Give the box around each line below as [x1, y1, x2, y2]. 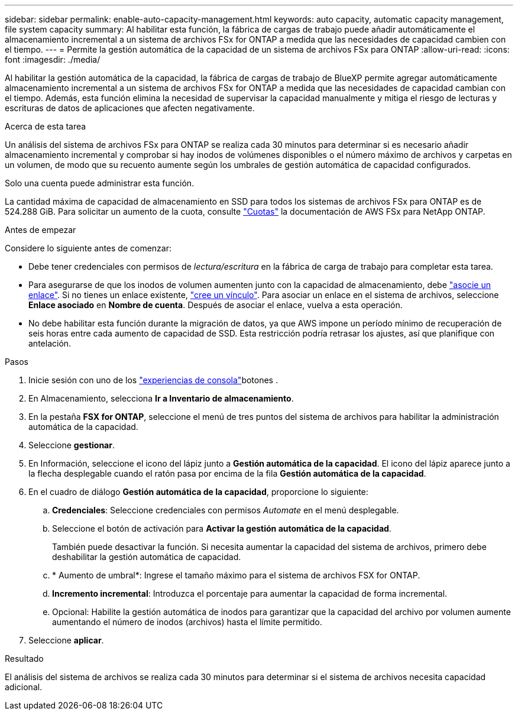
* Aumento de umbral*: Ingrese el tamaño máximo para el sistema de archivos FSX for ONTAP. [52, 570, 420, 580]
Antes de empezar [5, 225, 76, 235]
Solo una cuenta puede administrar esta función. [5, 178, 195, 188]
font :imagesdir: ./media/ [5, 54, 101, 64]
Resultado [5, 653, 44, 664]
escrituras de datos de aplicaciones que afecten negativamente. [5, 103, 255, 113]
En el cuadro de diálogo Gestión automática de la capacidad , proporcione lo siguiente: [28, 487, 368, 497]
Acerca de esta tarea [5, 121, 86, 131]
